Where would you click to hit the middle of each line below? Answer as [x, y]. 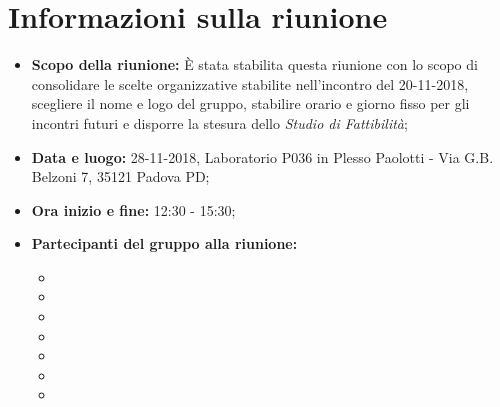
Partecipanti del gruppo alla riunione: [164, 243]
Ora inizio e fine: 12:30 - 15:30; [133, 209]
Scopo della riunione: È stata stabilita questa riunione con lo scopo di [254, 64]
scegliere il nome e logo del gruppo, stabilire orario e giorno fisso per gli [250, 103]
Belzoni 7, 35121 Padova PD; [120, 176]
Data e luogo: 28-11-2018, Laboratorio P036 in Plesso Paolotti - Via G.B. [262, 156]
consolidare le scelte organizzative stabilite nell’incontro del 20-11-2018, [250, 83]
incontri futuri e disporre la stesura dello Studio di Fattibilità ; [219, 122]
